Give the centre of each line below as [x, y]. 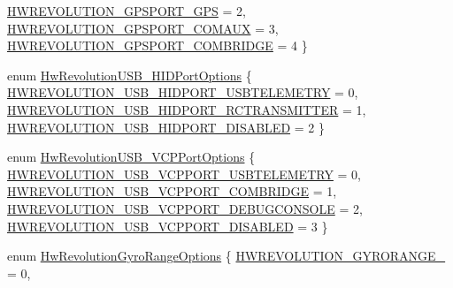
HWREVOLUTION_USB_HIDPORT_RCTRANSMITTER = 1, [187, 109]
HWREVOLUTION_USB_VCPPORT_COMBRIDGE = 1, [172, 191]
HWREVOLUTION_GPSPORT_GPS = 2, [127, 11]
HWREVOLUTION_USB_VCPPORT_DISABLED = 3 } [168, 226]
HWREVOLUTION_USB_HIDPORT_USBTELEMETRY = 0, [183, 92]
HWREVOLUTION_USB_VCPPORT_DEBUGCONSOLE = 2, [185, 208]
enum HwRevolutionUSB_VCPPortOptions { [131, 157]
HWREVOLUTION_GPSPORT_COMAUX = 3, [143, 28]
